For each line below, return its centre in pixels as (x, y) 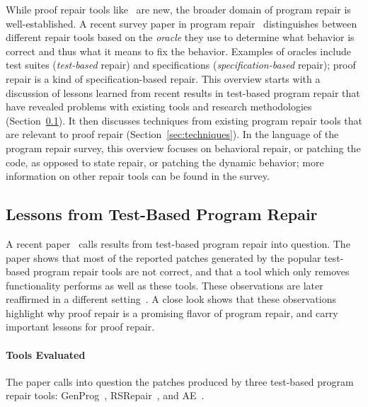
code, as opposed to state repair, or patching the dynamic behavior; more (165, 162)
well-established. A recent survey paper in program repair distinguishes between (182, 23)
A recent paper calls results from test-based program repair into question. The (178, 243)
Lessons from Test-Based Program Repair (162, 214)
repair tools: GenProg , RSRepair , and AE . (105, 395)
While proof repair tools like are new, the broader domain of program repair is (178, 9)
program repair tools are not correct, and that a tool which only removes (191, 271)
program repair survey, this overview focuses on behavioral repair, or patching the (183, 148)
